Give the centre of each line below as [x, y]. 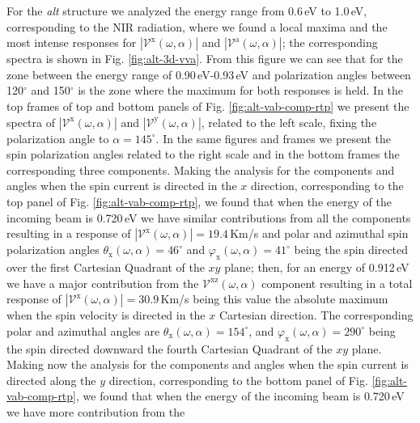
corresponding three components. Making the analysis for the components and [201, 169]
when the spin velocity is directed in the [106, 315]
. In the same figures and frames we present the [274, 138]
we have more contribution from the [96, 411]
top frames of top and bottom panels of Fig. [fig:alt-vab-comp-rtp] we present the [208, 106]
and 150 [51, 90]
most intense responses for [72, 42]
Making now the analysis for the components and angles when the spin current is [208, 364]
